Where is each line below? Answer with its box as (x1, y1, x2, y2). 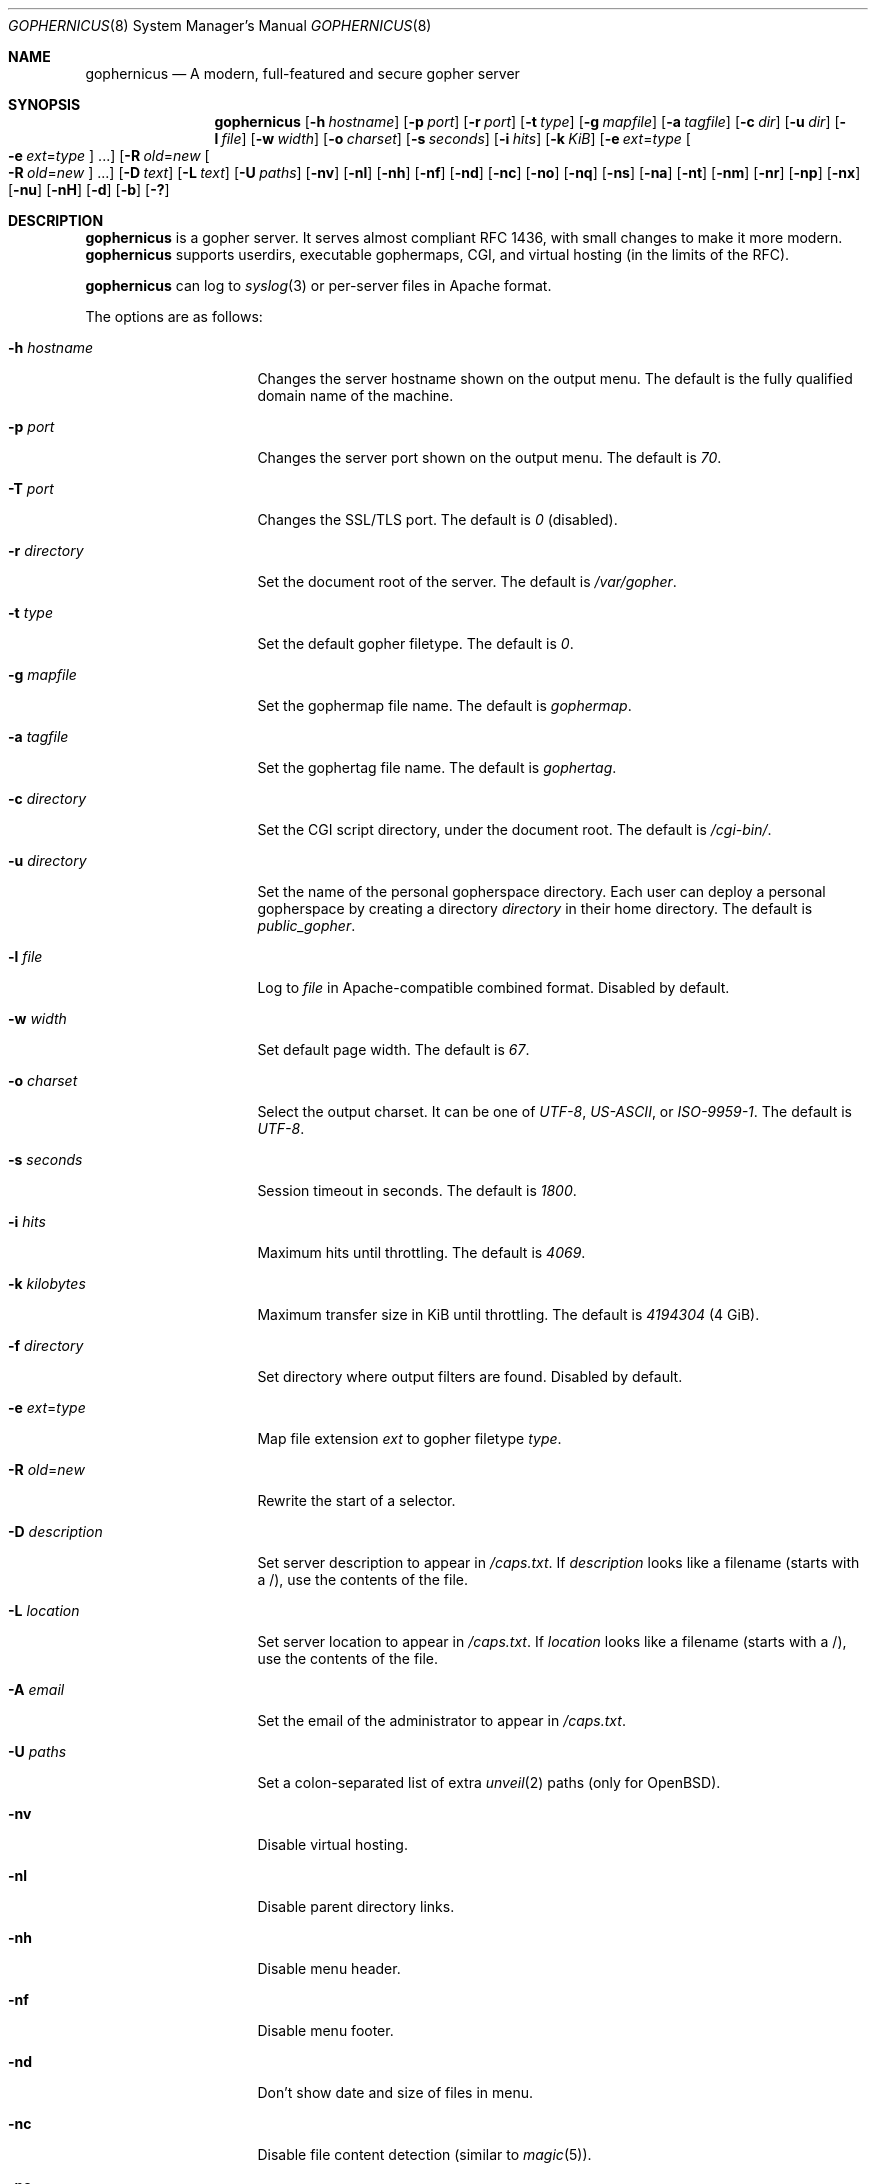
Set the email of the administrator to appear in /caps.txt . (257, 1712, 626, 1729)
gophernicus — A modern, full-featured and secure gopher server (85, 65, 520, 82)
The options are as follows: (85, 308, 263, 325)
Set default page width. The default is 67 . (257, 1041, 530, 1058)
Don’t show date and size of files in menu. (257, 2084, 534, 2101)
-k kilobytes (8, 1275, 86, 1292)
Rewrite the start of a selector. (257, 1492, 456, 1509)
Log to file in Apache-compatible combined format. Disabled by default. (257, 979, 730, 996)
